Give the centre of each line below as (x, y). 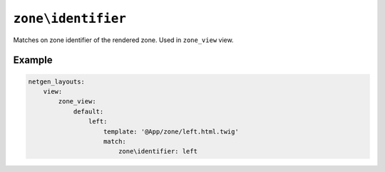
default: (88, 111)
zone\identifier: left (158, 151)
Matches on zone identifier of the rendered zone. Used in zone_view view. (124, 40)
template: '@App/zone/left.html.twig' (171, 131)
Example (33, 60)
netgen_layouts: (57, 81)
